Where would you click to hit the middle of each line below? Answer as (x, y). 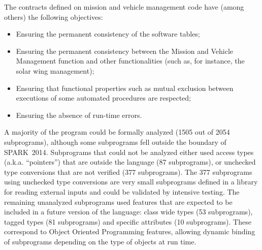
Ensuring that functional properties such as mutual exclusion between (125, 88)
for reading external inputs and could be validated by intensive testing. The (122, 191)
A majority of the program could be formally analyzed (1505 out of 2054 (117, 132)
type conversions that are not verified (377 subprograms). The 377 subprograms (128, 171)
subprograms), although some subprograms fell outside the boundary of (115, 142)
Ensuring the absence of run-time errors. (79, 115)
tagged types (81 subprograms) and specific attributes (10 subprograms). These (128, 221)
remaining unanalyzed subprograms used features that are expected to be (118, 201)
